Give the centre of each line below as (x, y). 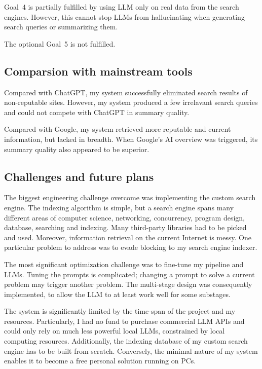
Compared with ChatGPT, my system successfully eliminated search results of (126, 92)
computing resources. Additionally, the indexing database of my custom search (126, 341)
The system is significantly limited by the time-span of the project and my (120, 311)
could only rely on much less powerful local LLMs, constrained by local (115, 331)
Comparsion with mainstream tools (98, 71)
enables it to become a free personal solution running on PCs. (100, 361)
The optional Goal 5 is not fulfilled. (60, 43)
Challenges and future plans (79, 176)
